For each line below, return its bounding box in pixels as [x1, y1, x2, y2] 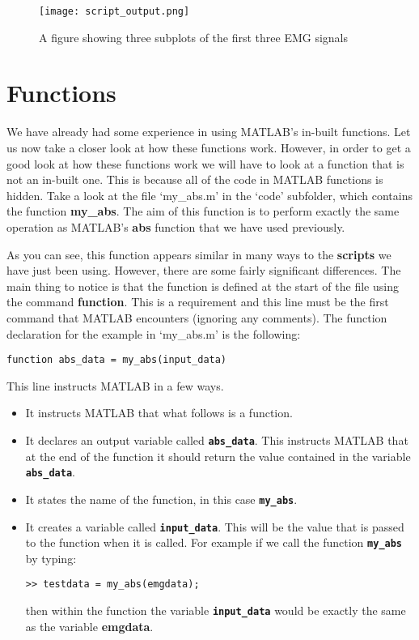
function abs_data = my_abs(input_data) [6, 354, 227, 366]
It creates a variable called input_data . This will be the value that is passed [25, 518, 404, 535]
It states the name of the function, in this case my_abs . [25, 490, 298, 507]
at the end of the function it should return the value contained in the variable [25, 447, 411, 464]
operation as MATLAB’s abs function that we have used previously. [6, 218, 345, 235]
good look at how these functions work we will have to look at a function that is [6, 155, 404, 172]
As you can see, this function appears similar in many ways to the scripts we [6, 245, 391, 262]
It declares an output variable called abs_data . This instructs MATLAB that [25, 431, 408, 448]
